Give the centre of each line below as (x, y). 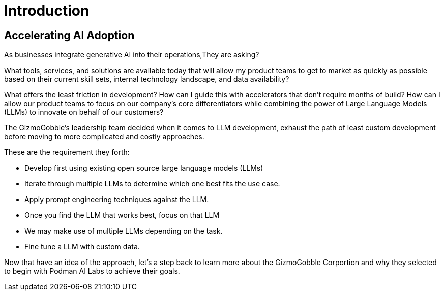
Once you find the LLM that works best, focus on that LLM (122, 215)
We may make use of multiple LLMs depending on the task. (124, 231)
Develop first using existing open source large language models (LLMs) (144, 168)
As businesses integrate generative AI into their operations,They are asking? (132, 55)
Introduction (47, 11)
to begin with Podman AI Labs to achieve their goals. (92, 271)
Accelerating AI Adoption (69, 35)
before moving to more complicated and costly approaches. (104, 137)
